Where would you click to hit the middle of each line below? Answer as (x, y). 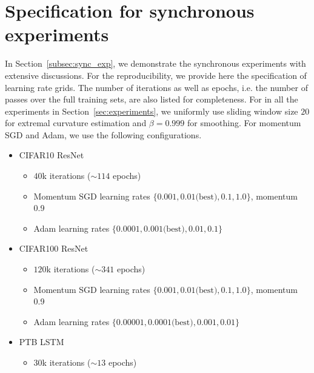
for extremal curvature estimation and (76, 123)
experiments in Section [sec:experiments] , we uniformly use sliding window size (152, 111)
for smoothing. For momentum (244, 123)
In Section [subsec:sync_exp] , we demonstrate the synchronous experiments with (155, 63)
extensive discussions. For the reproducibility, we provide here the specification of (156, 75)
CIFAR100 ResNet (54, 248)
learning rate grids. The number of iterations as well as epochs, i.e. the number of (156, 87)
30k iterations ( (62, 362)
